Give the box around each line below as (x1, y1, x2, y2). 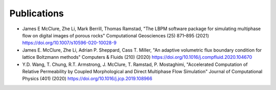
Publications (9, 8, 64, 19)
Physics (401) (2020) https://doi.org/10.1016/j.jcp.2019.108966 (22, 76, 153, 82)
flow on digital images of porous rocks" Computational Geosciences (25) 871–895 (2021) (22, 32, 210, 38)
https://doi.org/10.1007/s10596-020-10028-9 (22, 40, 117, 46)
